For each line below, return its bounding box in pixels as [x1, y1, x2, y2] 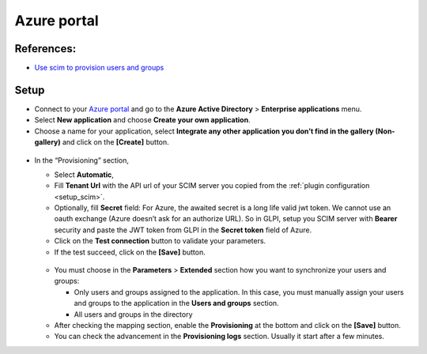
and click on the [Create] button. [62, 137, 169, 147]
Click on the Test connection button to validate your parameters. [54, 236, 266, 246]
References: [14, 42, 77, 55]
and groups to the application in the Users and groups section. [74, 299, 280, 308]
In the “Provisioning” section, [34, 155, 130, 165]
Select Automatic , [54, 170, 115, 179]
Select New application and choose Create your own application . [34, 115, 251, 125]
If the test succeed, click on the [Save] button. [54, 247, 206, 257]
